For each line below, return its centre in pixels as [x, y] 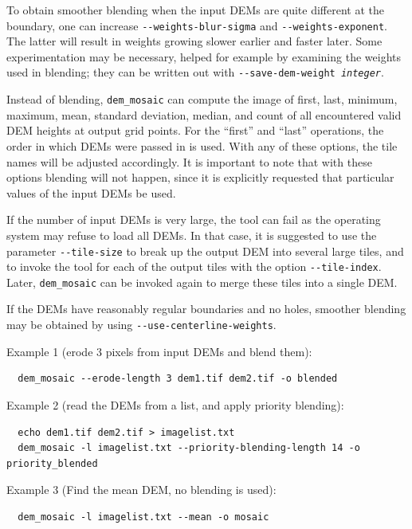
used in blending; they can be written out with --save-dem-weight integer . [195, 72]
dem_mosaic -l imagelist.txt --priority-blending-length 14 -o [189, 448]
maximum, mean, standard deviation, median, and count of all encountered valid [204, 114]
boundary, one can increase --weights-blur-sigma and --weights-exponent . [197, 25]
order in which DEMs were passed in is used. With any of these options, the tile [202, 145]
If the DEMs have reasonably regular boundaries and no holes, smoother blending [206, 309]
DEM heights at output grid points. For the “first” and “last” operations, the [195, 130]
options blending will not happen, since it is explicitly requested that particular [200, 177]
